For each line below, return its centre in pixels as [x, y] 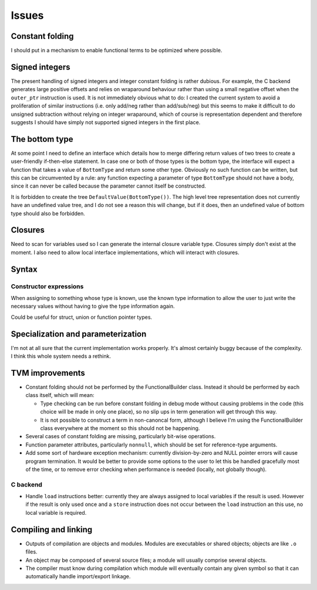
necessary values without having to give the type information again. [93, 306]
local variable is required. [56, 512]
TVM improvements [48, 373]
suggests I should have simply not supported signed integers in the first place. [106, 122]
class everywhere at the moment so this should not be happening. [120, 428]
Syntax [24, 269]
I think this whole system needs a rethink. [61, 356]
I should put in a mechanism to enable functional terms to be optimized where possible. [117, 51]
